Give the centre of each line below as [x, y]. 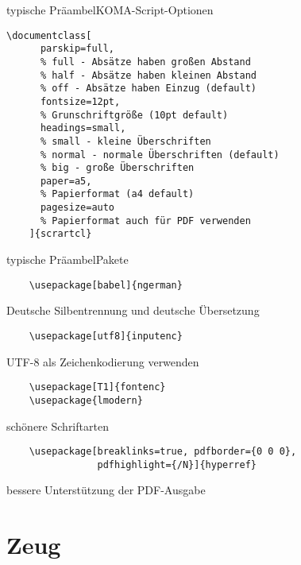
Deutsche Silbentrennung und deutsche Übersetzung [133, 310]
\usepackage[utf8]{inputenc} [106, 336]
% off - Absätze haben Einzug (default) [148, 89]
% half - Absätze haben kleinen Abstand [148, 75]
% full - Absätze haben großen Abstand [145, 62]
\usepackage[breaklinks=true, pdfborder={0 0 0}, [163, 452]
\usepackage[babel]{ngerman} [106, 285]
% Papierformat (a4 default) [117, 194]
